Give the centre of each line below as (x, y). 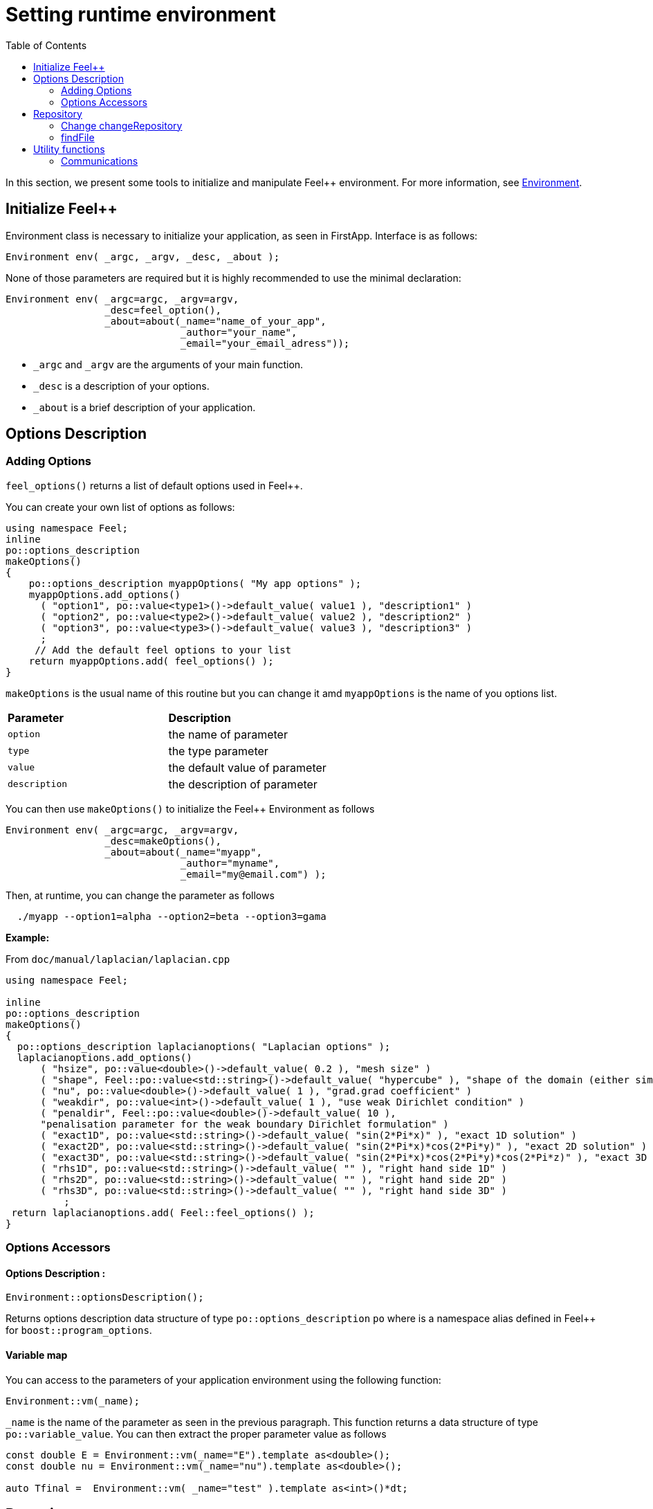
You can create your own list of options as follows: (120, 507)
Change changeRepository (122, 125)
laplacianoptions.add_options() (104, 1057)
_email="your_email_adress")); (265, 343)
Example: (28, 937)
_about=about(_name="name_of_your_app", (215, 321)
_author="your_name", (239, 332)
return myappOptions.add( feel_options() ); (151, 661)
